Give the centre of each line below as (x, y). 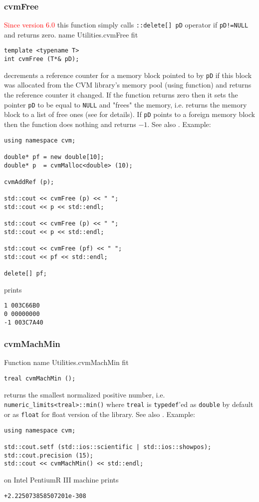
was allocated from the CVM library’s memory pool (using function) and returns (128, 85)
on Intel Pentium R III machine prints (61, 479)
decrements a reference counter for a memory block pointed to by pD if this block (128, 75)
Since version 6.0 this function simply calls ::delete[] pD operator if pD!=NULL (126, 25)
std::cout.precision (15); (49, 455)
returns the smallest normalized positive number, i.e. (85, 394)
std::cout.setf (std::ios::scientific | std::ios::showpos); (108, 447)
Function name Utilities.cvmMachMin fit (66, 362)
